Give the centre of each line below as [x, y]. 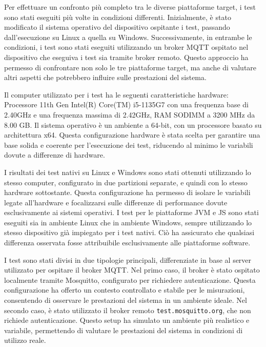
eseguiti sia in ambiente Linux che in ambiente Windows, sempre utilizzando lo [128, 222]
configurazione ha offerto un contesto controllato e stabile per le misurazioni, [125, 290]
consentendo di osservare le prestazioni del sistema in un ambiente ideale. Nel [126, 300]
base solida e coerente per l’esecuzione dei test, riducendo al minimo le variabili [129, 144]
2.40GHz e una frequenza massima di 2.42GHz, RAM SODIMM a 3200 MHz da [130, 114]
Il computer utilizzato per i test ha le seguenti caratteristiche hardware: [116, 94]
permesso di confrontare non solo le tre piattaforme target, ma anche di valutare [130, 67]
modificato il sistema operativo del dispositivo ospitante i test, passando [117, 27]
